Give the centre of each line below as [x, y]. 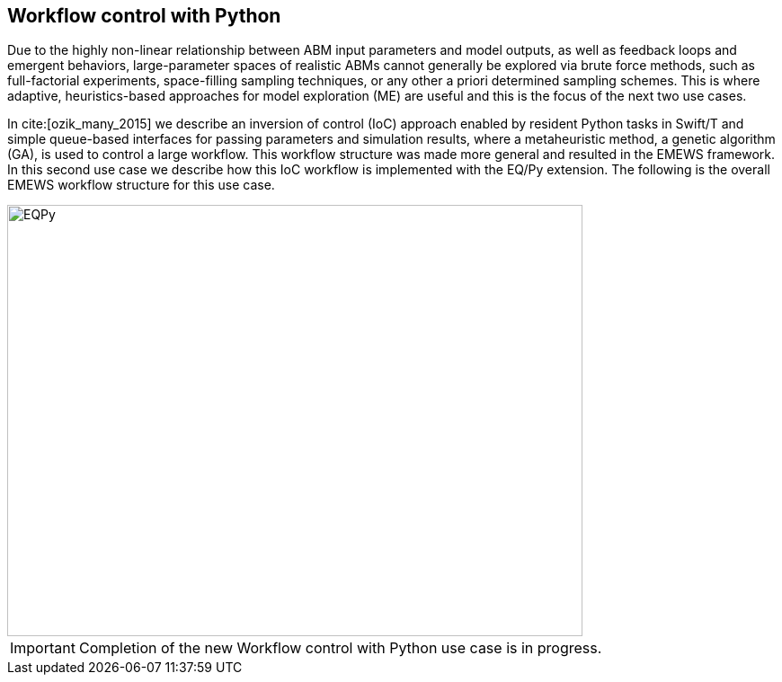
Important [43, 648]
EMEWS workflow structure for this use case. [141, 185]
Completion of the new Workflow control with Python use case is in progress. [340, 648]
